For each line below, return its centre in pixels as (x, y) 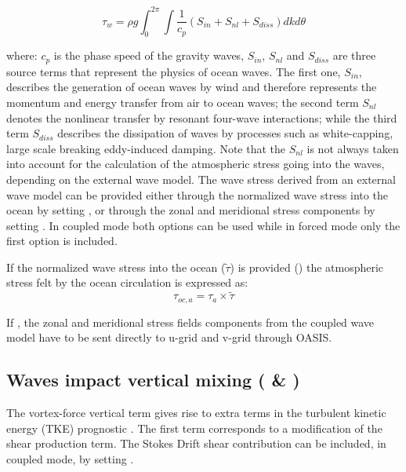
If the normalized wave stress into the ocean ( (116, 267)
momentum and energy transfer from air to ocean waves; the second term (183, 102)
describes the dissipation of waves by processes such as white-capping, (225, 133)
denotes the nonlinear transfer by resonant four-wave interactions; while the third (202, 117)
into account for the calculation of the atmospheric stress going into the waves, (196, 164)
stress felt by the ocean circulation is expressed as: (127, 282)
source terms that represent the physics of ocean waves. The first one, (174, 71)
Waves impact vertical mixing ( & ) (153, 380)
